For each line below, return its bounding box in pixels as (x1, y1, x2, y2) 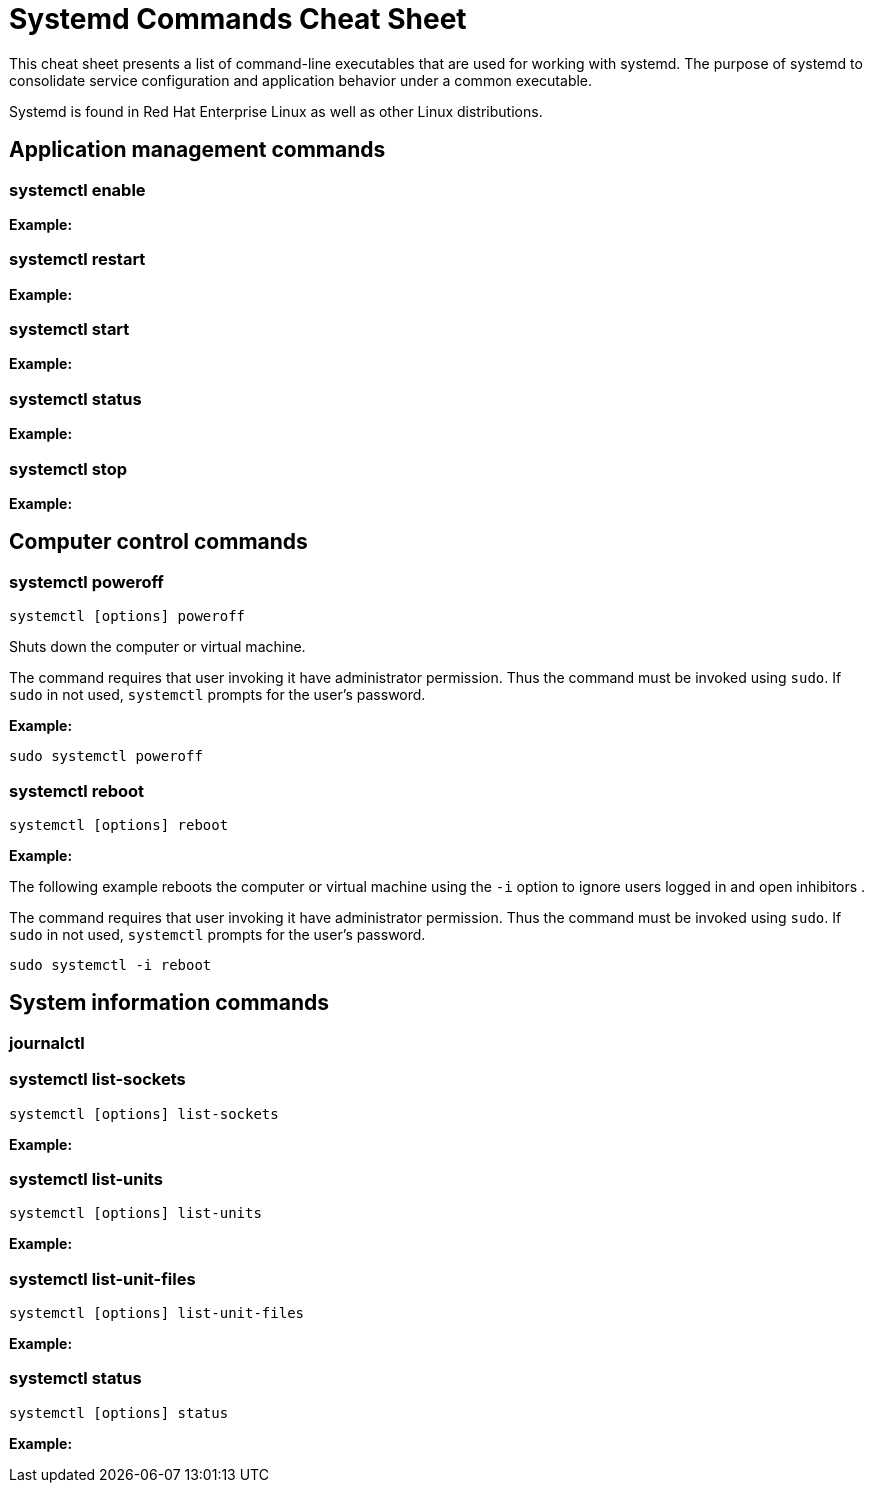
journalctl (9, 1032, 85, 1053)
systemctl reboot (9, 780, 145, 801)
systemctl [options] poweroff (9, 608, 246, 625)
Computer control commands (9, 529, 308, 555)
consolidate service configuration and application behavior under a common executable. (9, 71, 593, 89)
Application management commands (9, 137, 386, 163)
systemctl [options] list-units (9, 1205, 262, 1222)
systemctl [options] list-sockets (9, 1105, 279, 1122)
